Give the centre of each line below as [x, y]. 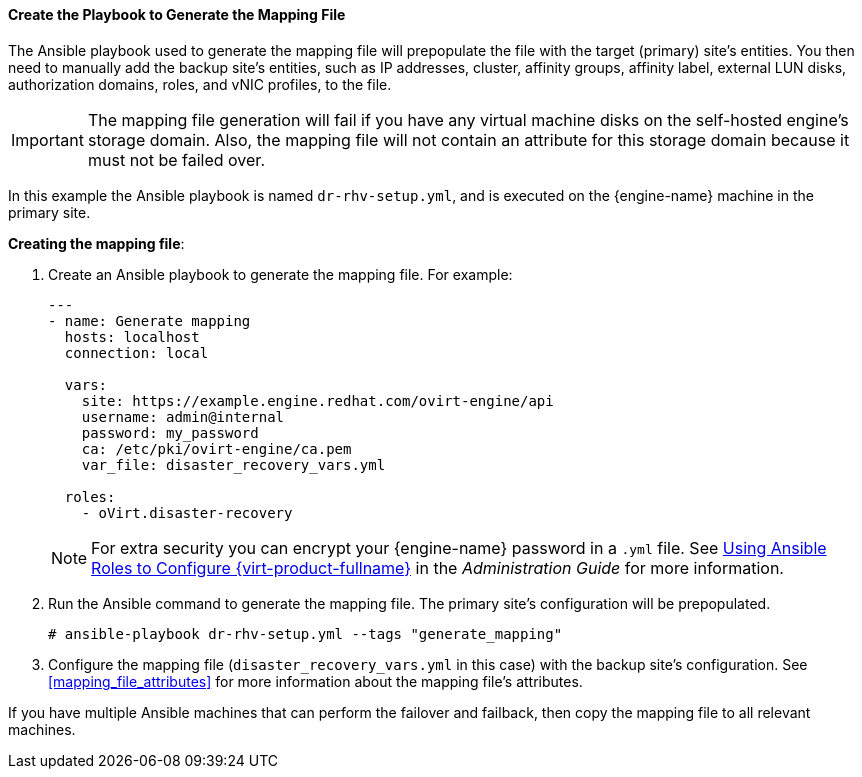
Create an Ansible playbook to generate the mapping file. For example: [280, 274]
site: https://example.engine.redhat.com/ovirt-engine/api [317, 400]
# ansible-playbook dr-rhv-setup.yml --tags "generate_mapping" [305, 633]
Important [47, 139]
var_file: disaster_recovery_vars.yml [233, 464]
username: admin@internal [183, 416]
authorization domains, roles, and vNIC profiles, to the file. [200, 84]
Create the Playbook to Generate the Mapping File [177, 14]
